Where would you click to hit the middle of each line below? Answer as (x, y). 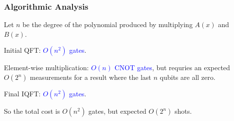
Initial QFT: (22, 50)
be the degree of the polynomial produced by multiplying (108, 24)
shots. (183, 111)
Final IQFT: (22, 93)
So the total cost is (32, 111)
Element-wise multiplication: (46, 68)
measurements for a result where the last (90, 77)
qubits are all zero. (188, 77)
